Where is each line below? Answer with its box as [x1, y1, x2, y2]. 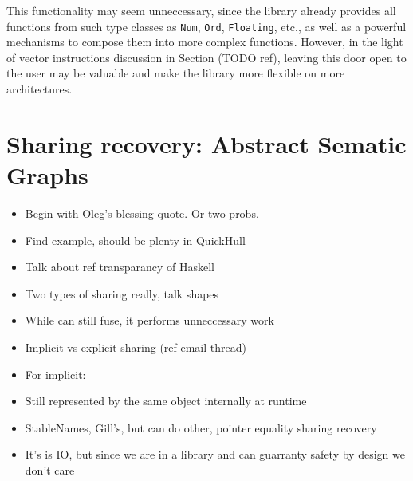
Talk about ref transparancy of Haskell [25, 258, 214, 275]
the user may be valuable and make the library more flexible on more [6, 65, 345, 81]
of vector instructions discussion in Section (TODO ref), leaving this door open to [6, 49, 407, 65]
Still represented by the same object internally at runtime [25, 392, 307, 409]
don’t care [25, 461, 75, 478]
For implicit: [25, 365, 86, 382]
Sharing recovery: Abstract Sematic [6, 127, 407, 160]
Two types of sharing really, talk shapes [25, 285, 219, 302]
